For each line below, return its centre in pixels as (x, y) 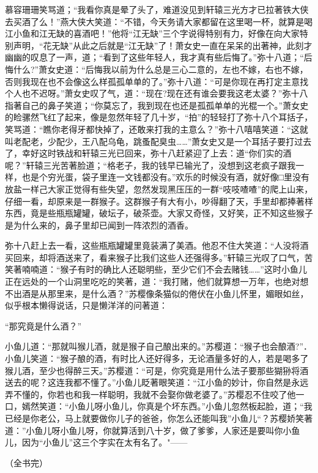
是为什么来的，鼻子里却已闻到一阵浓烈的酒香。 (99, 225)
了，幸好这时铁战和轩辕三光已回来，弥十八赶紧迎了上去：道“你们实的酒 (148, 153)
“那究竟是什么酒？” (43, 325)
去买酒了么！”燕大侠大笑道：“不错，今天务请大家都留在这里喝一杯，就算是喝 (159, 21)
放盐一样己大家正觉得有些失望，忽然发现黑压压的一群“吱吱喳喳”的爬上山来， (159, 189)
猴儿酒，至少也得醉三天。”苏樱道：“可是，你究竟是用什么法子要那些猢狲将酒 (157, 370)
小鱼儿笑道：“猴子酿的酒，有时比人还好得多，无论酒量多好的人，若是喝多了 (157, 358)
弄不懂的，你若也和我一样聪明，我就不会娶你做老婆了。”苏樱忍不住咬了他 (150, 394)
